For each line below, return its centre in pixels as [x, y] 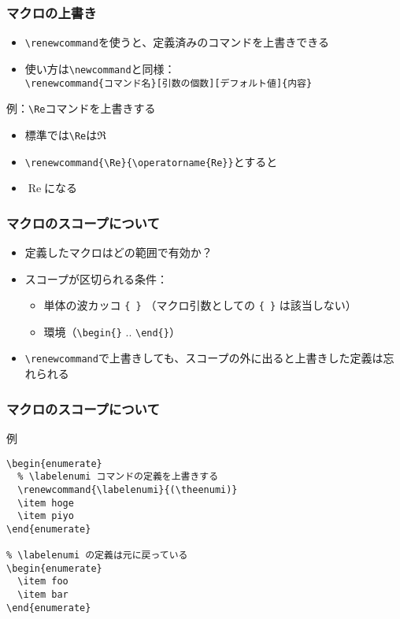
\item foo [43, 582]
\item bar [43, 595]
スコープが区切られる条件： [96, 278]
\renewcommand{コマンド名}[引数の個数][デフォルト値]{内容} [169, 83]
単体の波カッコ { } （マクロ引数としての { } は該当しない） [200, 305]
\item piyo [46, 516]
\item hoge [46, 503]
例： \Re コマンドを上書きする [81, 108]
